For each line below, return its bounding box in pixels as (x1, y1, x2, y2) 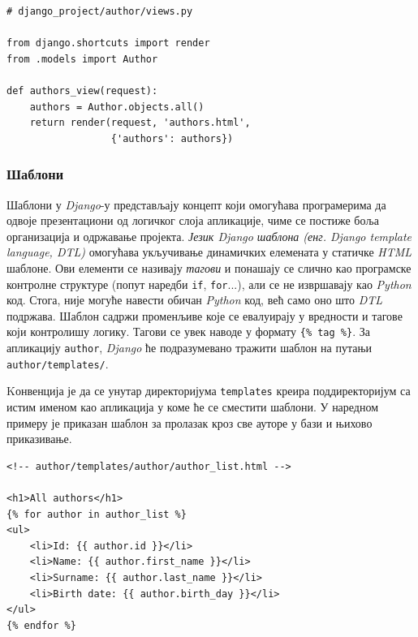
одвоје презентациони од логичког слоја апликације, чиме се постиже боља (6, 212, 379, 229)
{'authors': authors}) (110, 132, 234, 144)
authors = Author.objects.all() (29, 101, 205, 113)
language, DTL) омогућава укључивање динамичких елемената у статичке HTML (6, 243, 412, 260)
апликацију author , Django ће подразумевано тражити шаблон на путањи (6, 339, 373, 356)
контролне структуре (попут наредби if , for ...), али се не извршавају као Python (6, 275, 412, 292)
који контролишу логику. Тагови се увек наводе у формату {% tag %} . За (6, 323, 370, 340)
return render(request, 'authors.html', (29, 117, 251, 129)
